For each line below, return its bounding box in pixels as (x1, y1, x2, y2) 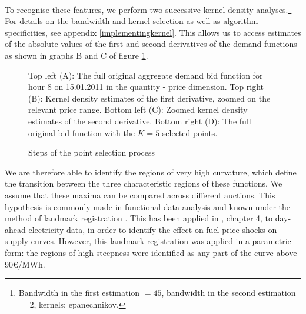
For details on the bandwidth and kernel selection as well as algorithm (5, 15, 258, 27)
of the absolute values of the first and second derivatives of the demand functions (5, 38, 297, 50)
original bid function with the (28, 126, 135, 139)
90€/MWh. (5, 258, 45, 270)
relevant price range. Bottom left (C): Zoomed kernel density (28, 103, 248, 116)
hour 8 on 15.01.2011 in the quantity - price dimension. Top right (28, 80, 264, 93)
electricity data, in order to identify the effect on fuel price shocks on (28, 223, 277, 235)
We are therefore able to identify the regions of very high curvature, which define (5, 166, 297, 178)
